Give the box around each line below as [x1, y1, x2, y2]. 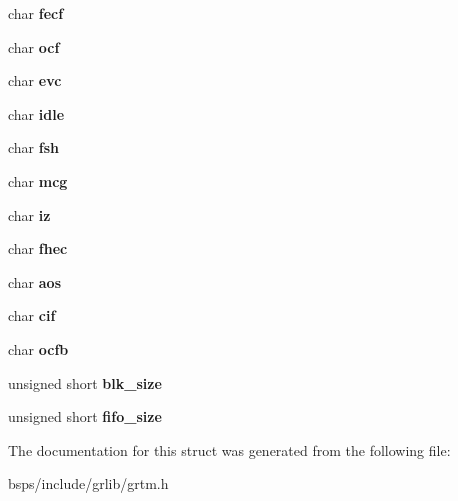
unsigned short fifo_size [8, 406, 162, 427]
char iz [8, 204, 51, 225]
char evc [8, 70, 62, 91]
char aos [8, 271, 61, 292]
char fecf [8, 3, 64, 23]
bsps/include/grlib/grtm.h [8, 473, 169, 494]
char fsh [8, 137, 59, 158]
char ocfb [8, 338, 69, 359]
